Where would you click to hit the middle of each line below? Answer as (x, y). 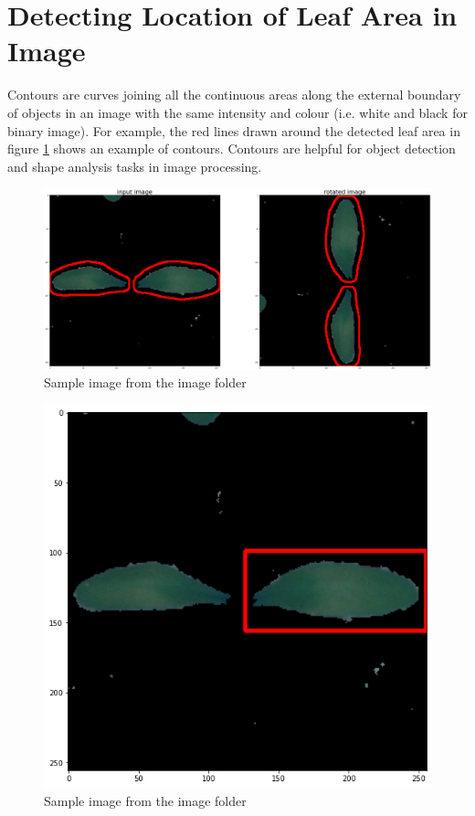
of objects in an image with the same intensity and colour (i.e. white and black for (237, 112)
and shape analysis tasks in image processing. (135, 166)
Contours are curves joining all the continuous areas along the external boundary (234, 95)
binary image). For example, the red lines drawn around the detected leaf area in (234, 130)
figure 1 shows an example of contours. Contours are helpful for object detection (232, 148)
